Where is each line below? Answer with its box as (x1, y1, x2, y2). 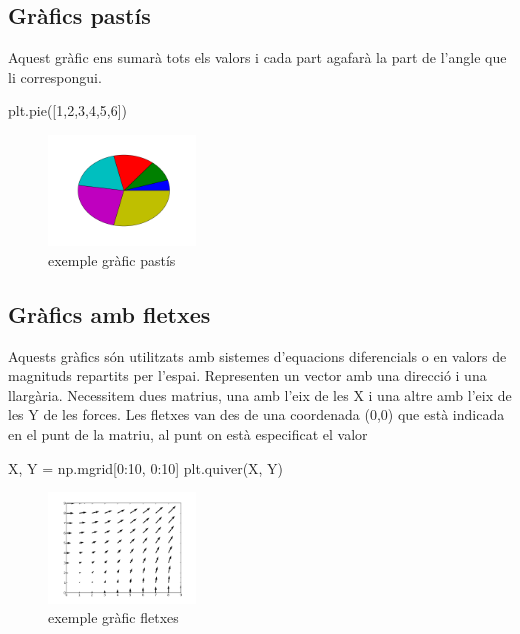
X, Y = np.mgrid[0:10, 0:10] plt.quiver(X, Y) (8, 457, 284, 478)
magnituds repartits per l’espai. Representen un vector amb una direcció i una (8, 365, 487, 386)
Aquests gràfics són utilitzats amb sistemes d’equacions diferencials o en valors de (8, 345, 507, 366)
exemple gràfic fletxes (48, 607, 179, 628)
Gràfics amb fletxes (8, 298, 211, 329)
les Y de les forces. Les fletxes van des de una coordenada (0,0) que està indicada (8, 404, 505, 425)
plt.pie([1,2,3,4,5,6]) (8, 100, 128, 121)
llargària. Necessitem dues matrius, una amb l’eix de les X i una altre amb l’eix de (8, 384, 512, 405)
